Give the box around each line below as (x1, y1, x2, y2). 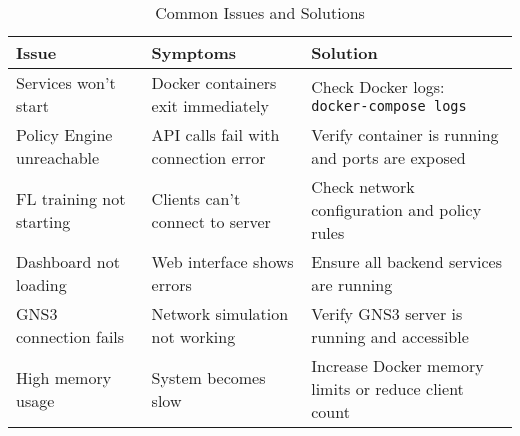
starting (16, 209, 71, 233)
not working (151, 325, 236, 348)
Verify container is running (311, 123, 499, 146)
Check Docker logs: (311, 74, 445, 98)
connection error (151, 146, 266, 169)
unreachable (16, 146, 100, 169)
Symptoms (151, 41, 237, 64)
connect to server (151, 209, 271, 233)
